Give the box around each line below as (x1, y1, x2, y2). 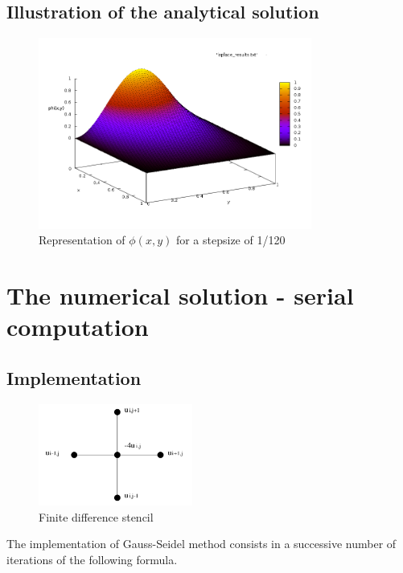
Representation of (39, 231, 125, 248)
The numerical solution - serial (6, 279, 354, 312)
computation (6, 310, 149, 343)
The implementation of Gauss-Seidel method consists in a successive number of (6, 535, 397, 552)
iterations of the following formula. (6, 551, 178, 568)
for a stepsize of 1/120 (175, 231, 286, 248)
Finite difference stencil (39, 508, 154, 525)
